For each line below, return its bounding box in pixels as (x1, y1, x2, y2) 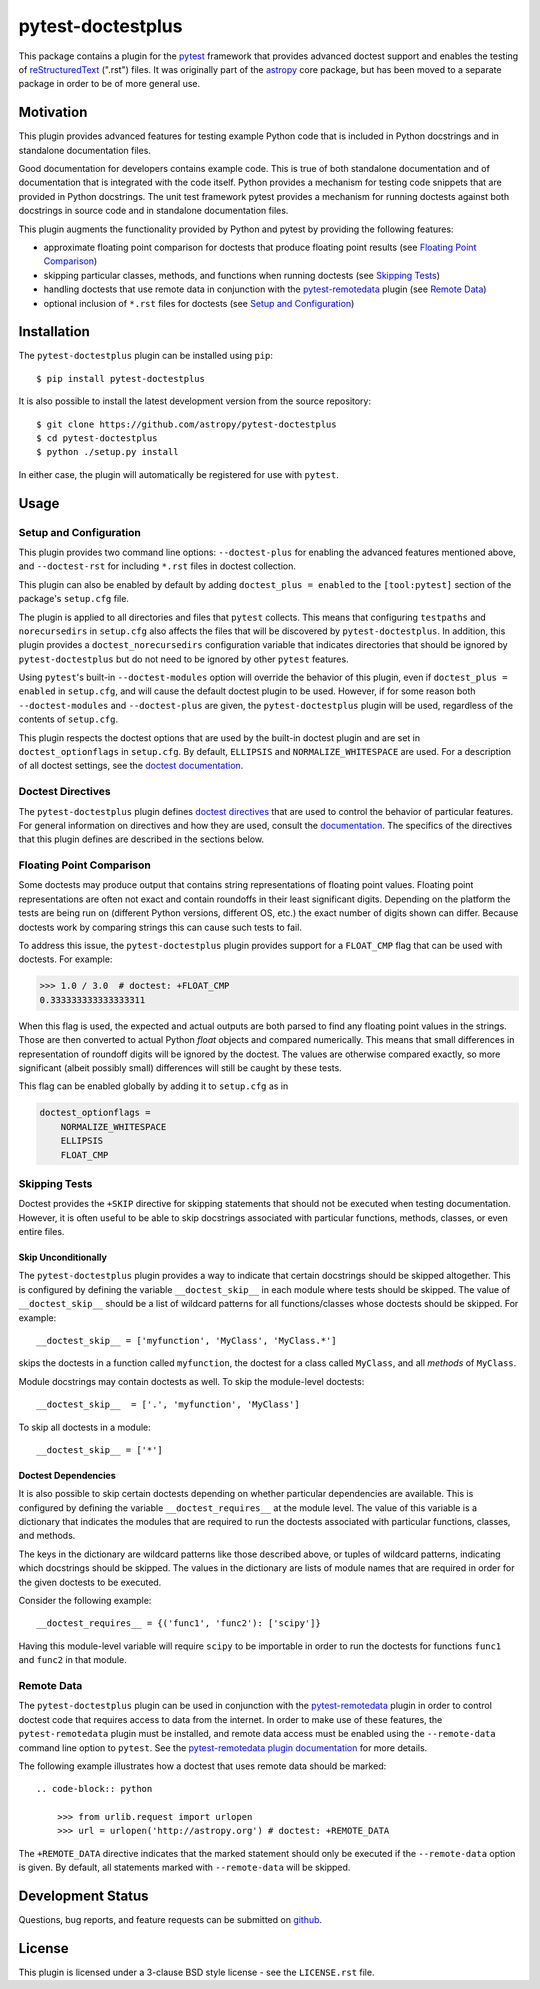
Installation (18, 323, 90, 340)
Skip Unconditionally (18, 1251, 107, 1264)
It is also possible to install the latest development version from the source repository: (18, 395, 372, 407)
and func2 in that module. (18, 1654, 127, 1666)
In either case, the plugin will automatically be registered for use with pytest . (18, 468, 339, 480)
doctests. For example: (18, 953, 113, 965)
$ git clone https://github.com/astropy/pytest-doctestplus (36, 418, 337, 430)
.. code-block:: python (36, 1783, 153, 1795)
